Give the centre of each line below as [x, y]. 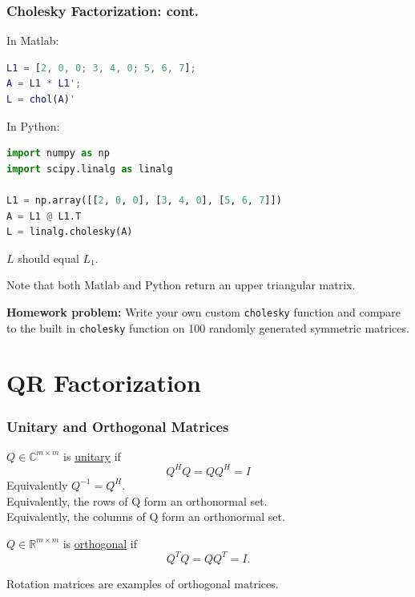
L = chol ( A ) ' [41, 99]
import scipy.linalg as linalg [90, 169]
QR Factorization [104, 383]
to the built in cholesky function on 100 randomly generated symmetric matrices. [208, 327]
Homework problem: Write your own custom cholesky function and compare [203, 311]
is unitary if [92, 456]
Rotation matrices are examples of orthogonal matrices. [143, 583]
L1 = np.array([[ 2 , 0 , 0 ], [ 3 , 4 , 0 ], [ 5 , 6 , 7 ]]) [144, 200]
